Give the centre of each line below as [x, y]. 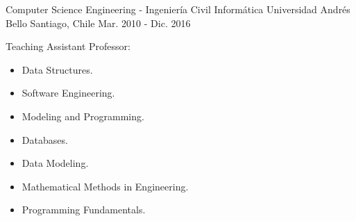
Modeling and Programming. [83, 116]
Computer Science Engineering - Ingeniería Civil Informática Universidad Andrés [178, 9]
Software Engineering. [68, 93]
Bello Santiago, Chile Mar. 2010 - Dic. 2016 [98, 23]
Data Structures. [57, 69]
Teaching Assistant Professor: [68, 46]
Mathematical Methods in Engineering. [105, 186]
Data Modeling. [55, 163]
